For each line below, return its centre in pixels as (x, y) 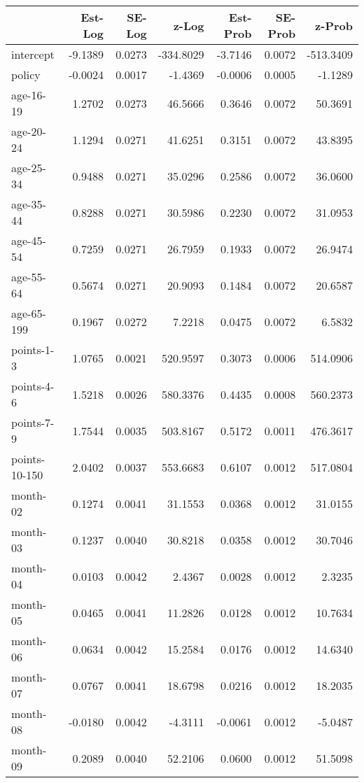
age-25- (29, 168)
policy (26, 75)
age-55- (29, 277)
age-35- (29, 204)
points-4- (33, 386)
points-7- (33, 422)
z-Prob (334, 25)
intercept (33, 54)
